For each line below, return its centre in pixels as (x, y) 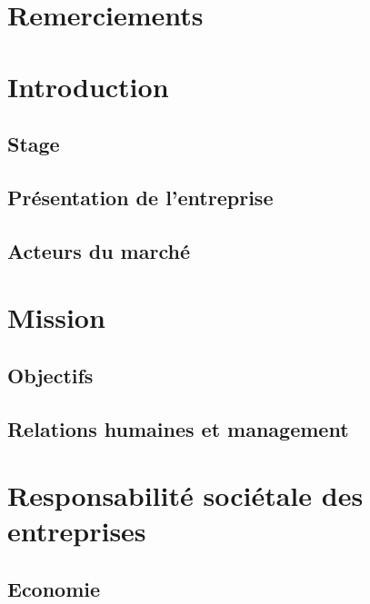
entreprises (77, 531)
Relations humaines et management (178, 428)
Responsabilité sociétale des (185, 495)
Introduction (88, 86)
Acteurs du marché (99, 250)
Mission (56, 317)
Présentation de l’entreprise (140, 197)
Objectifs (50, 375)
